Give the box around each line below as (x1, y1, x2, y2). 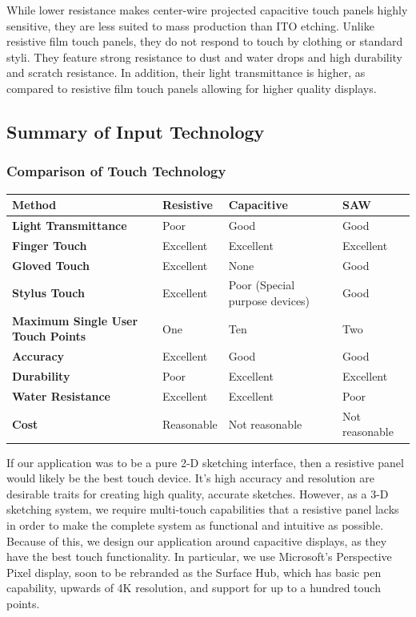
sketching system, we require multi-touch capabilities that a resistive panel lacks (6, 501, 399, 518)
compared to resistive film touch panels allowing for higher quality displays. (6, 79, 377, 96)
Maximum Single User (12, 312, 138, 329)
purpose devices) (228, 292, 310, 309)
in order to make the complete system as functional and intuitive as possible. (6, 516, 384, 533)
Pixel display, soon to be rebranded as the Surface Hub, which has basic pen (6, 563, 382, 580)
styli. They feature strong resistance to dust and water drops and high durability (6, 48, 403, 65)
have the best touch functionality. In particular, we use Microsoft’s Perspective (6, 548, 392, 565)
